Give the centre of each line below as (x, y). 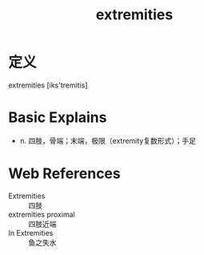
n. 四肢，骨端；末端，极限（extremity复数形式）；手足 (108, 140)
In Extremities (31, 233)
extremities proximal (42, 214)
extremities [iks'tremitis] (48, 85)
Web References (65, 174)
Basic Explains (58, 117)
